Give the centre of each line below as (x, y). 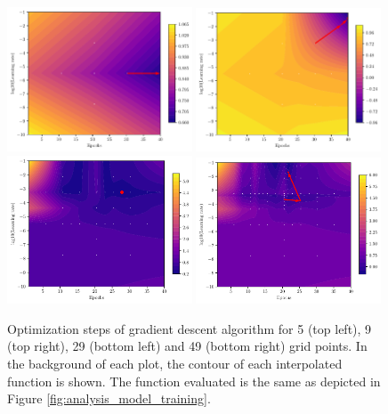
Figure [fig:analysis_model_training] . (109, 398)
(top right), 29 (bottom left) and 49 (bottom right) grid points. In (187, 346)
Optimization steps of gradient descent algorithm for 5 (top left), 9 (190, 328)
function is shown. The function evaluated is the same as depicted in (194, 381)
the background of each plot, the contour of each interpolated (175, 363)
